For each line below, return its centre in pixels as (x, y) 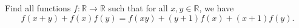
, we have (217, 8)
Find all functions (38, 8)
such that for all (138, 8)
